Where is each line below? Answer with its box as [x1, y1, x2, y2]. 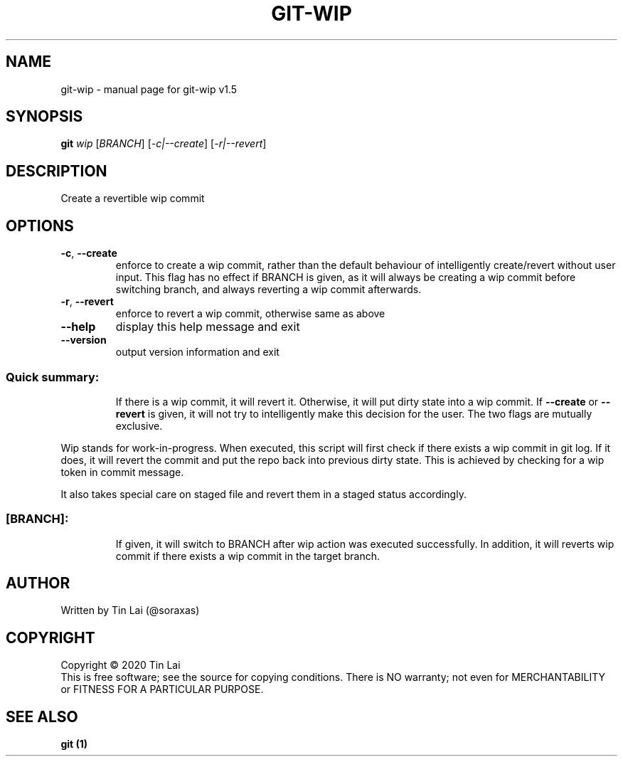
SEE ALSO [6, 707, 78, 726]
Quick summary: [6, 369, 100, 384]
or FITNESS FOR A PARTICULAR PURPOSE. [60, 683, 264, 696]
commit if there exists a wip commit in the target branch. [115, 549, 380, 562]
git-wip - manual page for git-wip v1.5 [60, 83, 238, 95]
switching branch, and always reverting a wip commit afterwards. [115, 283, 422, 296]
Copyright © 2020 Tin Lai [60, 659, 181, 672]
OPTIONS [6, 216, 74, 235]
